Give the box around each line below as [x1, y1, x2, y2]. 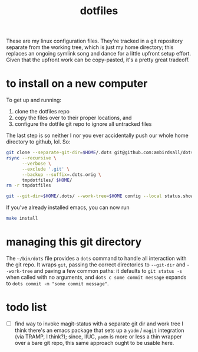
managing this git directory [6, 235, 142, 249]
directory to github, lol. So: [6, 138, 71, 145]
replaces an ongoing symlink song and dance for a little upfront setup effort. [6, 50, 192, 57]
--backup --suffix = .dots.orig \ [21, 171, 101, 178]
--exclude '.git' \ [21, 166, 70, 172]
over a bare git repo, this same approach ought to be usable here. [14, 339, 174, 346]
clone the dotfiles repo [14, 108, 70, 115]
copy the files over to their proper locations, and [14, 114, 132, 122]
